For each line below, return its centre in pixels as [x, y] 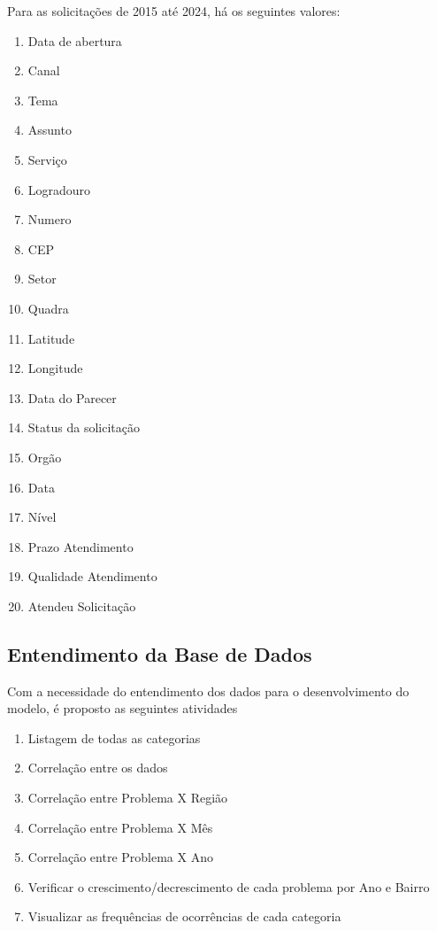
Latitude [51, 338]
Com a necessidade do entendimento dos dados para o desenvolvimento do [208, 690]
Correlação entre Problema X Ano [120, 857]
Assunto [50, 130]
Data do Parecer [72, 397]
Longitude [55, 368]
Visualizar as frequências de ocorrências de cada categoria [184, 916]
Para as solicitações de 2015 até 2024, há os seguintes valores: [174, 11]
